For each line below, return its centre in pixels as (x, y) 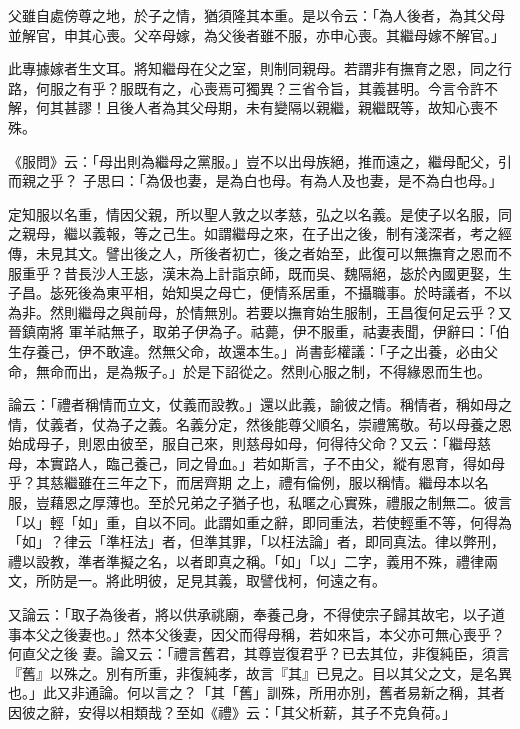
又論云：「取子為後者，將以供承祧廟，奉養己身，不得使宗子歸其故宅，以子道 (256, 614)
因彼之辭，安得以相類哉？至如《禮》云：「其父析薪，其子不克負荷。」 (232, 712)
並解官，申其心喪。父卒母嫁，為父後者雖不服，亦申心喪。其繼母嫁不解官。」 (256, 34)
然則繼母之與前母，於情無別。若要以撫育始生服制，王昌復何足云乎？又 (280, 311)
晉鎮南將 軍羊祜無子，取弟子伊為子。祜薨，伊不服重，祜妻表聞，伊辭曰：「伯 (259, 331)
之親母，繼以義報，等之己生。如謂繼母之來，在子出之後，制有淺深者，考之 (253, 233)
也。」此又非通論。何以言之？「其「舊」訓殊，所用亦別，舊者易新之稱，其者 (256, 692)
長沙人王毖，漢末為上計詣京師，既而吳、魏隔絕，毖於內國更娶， (287, 272)
